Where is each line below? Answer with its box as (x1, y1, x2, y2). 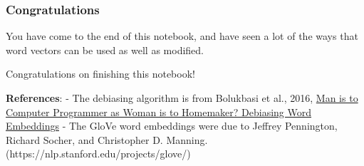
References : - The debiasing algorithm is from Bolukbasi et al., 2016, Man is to (6, 90, 358, 105)
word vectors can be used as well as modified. (6, 42, 204, 57)
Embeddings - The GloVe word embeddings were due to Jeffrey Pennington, (6, 118, 338, 133)
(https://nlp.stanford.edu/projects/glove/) (6, 146, 191, 161)
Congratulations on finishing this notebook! (6, 66, 195, 81)
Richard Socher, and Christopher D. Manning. (6, 132, 208, 147)
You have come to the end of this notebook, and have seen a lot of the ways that (6, 28, 358, 43)
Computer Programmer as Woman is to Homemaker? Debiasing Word (6, 104, 312, 119)
